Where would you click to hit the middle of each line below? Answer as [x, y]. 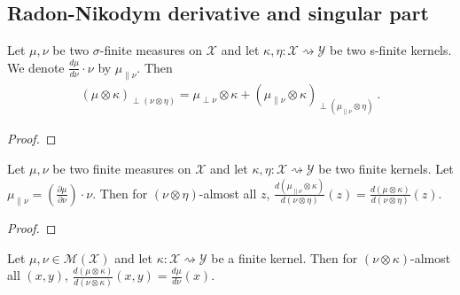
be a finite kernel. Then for [285, 257]
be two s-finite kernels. [390, 50]
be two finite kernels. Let [386, 169]
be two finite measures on [122, 169]
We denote [36, 67]
